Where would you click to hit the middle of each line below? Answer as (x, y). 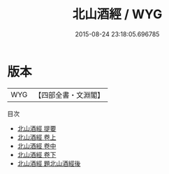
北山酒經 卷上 (37, 137)
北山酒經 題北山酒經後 (49, 163)
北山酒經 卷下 (37, 154)
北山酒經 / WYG (117, 14)
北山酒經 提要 (37, 128)
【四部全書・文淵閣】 (69, 95)
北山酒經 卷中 (37, 146)
